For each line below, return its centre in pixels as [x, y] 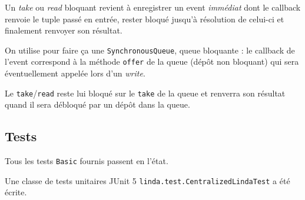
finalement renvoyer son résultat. [64, 30]
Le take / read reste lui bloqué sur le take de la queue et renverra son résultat [145, 93]
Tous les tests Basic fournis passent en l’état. [87, 161]
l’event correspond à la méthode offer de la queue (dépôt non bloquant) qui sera [152, 61]
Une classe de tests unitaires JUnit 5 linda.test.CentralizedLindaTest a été [147, 180]
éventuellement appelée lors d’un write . [75, 73]
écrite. [16, 192]
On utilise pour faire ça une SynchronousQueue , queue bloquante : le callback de [150, 50]
